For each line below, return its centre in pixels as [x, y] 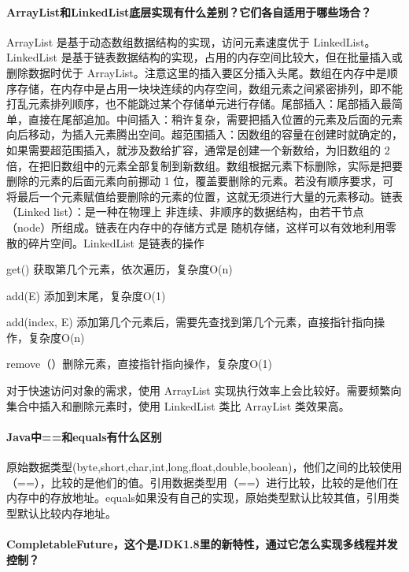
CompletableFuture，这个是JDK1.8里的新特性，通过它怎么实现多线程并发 [202, 544]
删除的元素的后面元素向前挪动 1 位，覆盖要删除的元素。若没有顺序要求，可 [200, 181]
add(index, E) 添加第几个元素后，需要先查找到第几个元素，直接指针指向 [190, 322]
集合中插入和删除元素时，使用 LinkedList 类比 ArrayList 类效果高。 [178, 405]
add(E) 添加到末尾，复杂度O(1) [86, 295]
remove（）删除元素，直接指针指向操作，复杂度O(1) [139, 364]
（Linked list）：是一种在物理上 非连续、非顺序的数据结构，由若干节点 [185, 212]
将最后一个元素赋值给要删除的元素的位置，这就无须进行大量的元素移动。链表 [204, 196]
